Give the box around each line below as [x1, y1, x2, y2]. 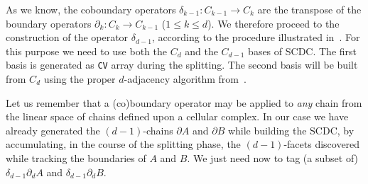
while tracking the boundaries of [6, 151, 146, 165]
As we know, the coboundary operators [6, 2, 176, 16]
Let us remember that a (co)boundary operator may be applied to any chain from [6, 95, 362, 110]
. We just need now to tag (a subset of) [187, 151, 359, 165]
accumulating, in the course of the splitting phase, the [6, 137, 241, 151]
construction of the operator [6, 30, 129, 45]
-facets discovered [283, 137, 360, 151]
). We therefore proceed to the [207, 16, 340, 30]
